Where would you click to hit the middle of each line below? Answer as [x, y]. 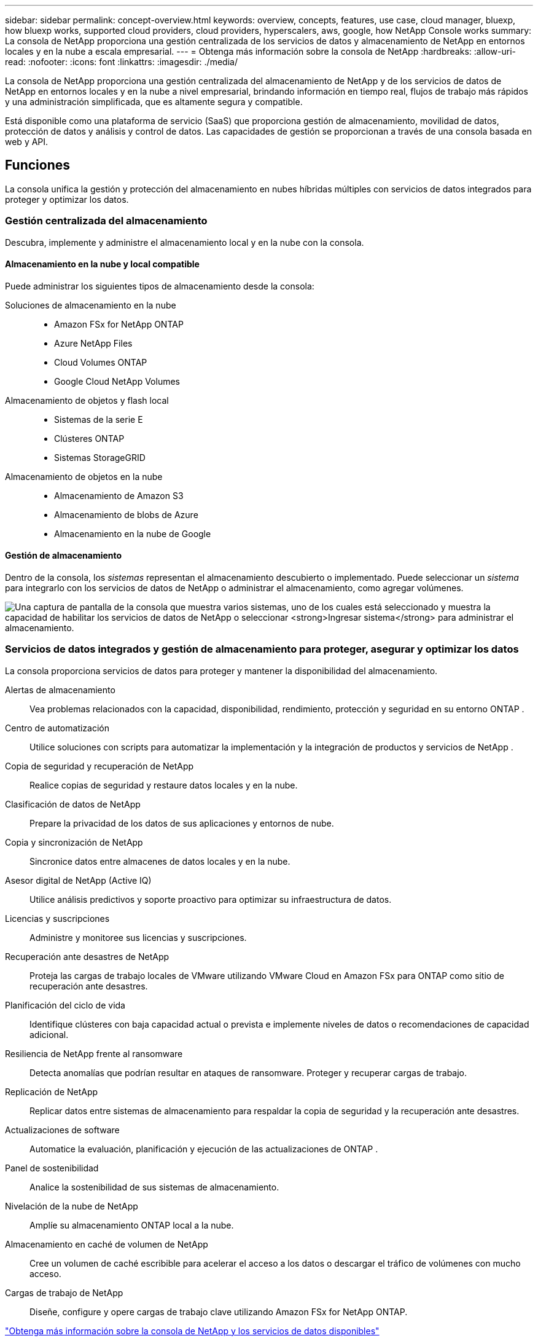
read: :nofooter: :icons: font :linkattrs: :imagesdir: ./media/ [121, 62]
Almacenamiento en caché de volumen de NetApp [107, 1244]
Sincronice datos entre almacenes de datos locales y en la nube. [160, 861]
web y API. [27, 142]
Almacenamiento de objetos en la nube [84, 476]
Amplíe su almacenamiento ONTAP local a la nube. [132, 1225]
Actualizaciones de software [62, 1130]
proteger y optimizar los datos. [67, 199]
